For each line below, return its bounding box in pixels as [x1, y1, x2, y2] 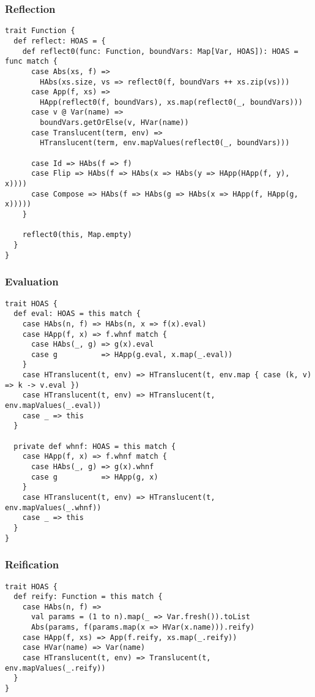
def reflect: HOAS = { [13, 36, 106, 45]
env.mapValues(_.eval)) [5, 401, 102, 410]
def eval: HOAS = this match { [13, 309, 141, 318]
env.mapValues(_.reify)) [5, 663, 106, 673]
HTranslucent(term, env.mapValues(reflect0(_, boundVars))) [40, 138, 290, 148]
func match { [5, 57, 57, 66]
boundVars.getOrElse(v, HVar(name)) [40, 118, 189, 127]
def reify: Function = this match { [13, 592, 163, 601]
